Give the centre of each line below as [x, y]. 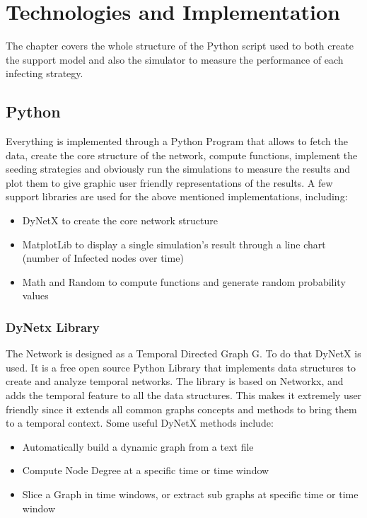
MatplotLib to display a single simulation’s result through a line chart [174, 244]
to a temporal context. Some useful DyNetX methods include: [140, 423]
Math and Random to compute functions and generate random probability [184, 281]
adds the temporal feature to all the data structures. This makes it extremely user [184, 395]
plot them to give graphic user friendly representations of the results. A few [169, 182]
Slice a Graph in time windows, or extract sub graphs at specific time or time [190, 494]
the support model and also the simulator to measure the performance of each [175, 59]
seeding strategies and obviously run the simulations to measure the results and [178, 169]
